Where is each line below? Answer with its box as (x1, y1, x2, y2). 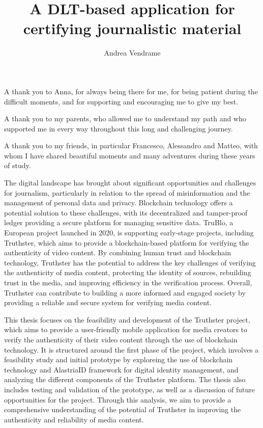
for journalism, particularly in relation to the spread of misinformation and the (4, 187, 250, 198)
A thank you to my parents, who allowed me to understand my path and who (4, 113, 246, 124)
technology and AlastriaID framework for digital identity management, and (4, 364, 239, 374)
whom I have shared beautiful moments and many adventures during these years (4, 150, 255, 160)
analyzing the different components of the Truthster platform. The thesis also (4, 374, 246, 385)
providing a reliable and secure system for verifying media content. (4, 297, 212, 308)
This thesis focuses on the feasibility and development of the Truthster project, (4, 314, 250, 325)
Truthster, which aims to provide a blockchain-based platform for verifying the (4, 237, 249, 248)
